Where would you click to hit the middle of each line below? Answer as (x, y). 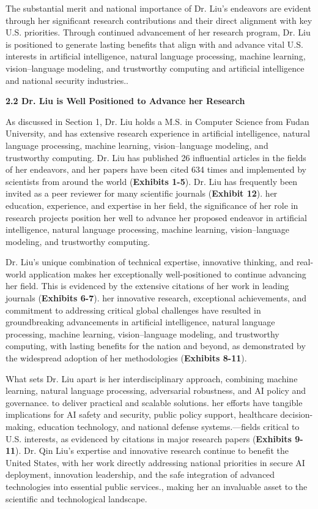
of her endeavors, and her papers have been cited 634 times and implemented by (156, 169)
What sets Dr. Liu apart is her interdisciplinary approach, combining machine (152, 378)
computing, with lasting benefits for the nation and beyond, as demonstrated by (156, 346)
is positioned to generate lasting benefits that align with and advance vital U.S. (154, 44)
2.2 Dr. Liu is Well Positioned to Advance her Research (125, 101)
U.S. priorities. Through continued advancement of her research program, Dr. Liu (158, 32)
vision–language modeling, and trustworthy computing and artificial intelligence (155, 68)
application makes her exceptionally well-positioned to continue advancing (168, 273)
